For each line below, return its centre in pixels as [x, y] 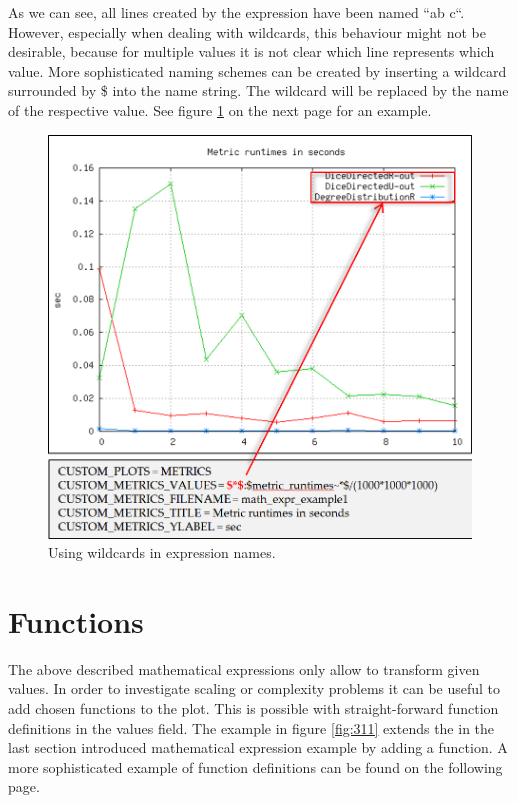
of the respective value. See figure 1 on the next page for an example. [220, 109]
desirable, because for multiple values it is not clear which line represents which [251, 51]
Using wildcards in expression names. [162, 552]
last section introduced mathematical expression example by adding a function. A [258, 747]
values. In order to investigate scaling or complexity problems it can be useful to [254, 688]
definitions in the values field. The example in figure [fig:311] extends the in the [251, 727]
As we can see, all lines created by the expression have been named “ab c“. [236, 12]
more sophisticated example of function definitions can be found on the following [255, 766]
